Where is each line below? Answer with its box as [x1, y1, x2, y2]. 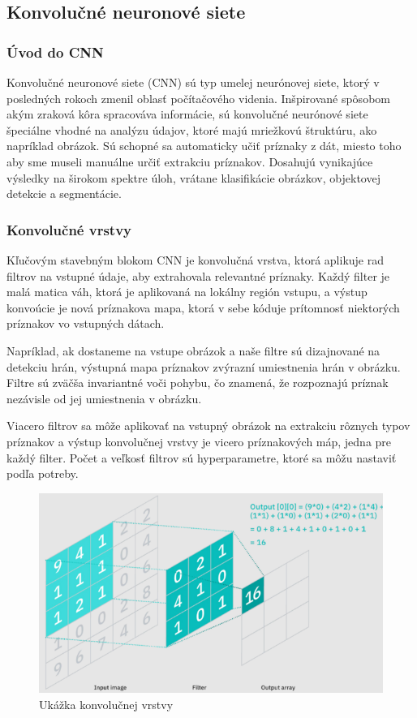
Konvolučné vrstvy [6, 219, 132, 239]
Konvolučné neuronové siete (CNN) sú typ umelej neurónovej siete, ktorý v [6, 74, 380, 90]
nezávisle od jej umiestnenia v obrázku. [6, 389, 202, 406]
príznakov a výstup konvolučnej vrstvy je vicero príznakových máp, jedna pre [6, 432, 392, 449]
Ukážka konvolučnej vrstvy [39, 695, 174, 712]
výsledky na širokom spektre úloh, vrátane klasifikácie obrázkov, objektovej [6, 169, 380, 186]
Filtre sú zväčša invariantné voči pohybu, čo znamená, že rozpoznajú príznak [6, 374, 389, 391]
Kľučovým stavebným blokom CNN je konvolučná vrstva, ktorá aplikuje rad [6, 251, 385, 268]
